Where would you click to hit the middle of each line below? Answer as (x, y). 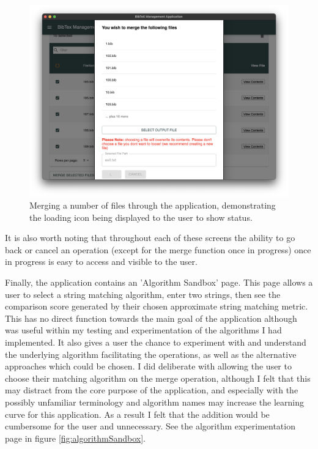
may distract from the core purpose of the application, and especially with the (152, 390)
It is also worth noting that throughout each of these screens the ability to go (150, 238)
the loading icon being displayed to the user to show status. (141, 217)
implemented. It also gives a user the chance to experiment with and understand (156, 342)
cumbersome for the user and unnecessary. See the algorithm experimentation (150, 426)
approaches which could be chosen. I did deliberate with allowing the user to (148, 366)
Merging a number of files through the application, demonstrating (153, 205)
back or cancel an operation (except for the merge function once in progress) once (158, 249)
